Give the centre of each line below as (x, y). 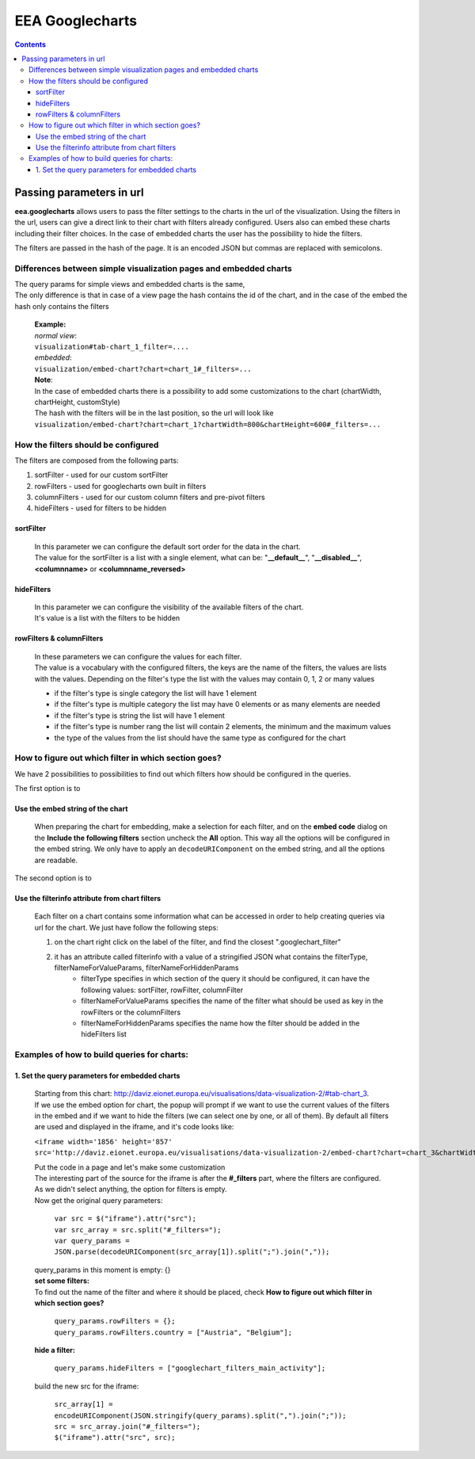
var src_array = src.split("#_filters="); (138, 1230)
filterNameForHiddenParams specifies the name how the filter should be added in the (220, 1023)
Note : (44, 380)
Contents (30, 44)
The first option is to (47, 789)
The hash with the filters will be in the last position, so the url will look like (154, 413)
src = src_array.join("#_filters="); (127, 1427)
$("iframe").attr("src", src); (115, 1438)
